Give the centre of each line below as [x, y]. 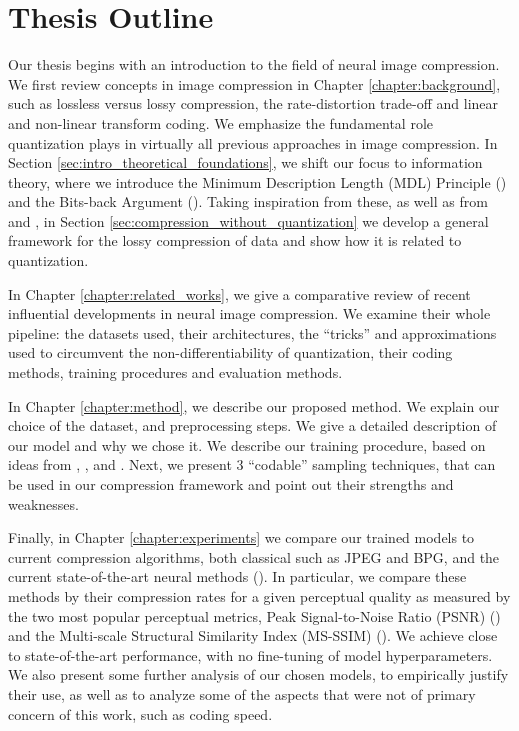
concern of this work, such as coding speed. [140, 713]
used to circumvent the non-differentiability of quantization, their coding [230, 352]
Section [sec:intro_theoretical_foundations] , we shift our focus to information [245, 162]
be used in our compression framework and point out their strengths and [231, 484]
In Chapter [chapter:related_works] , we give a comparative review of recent [239, 293]
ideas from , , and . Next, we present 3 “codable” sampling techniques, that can [252, 464]
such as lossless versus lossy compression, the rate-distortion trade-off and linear [253, 103]
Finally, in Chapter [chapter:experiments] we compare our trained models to [241, 537]
